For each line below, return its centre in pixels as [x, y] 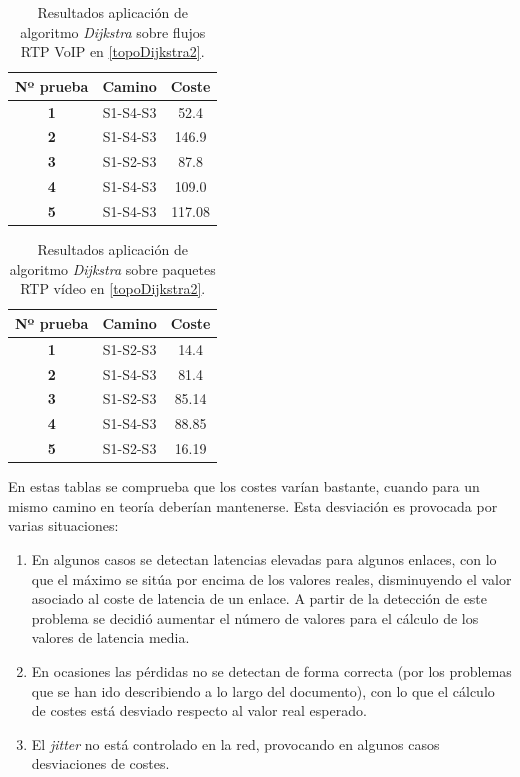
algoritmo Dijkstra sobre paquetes [112, 268]
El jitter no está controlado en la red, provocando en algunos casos [235, 743]
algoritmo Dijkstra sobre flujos [113, 31]
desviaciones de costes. [100, 763]
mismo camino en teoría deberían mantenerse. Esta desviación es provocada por [253, 505]
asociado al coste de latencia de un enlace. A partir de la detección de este [259, 598]
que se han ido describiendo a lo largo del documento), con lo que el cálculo [263, 690]
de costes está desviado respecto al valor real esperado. [199, 710]
